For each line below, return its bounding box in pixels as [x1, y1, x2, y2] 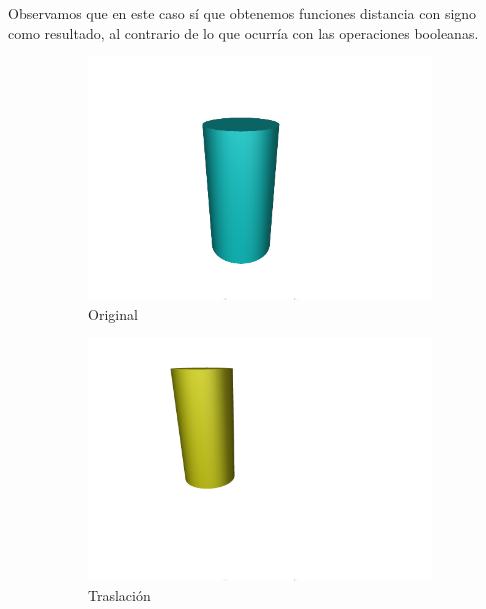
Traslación [88, 584, 151, 605]
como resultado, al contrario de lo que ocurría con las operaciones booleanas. [8, 22, 479, 43]
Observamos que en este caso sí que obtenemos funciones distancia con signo [8, 3, 477, 23]
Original [88, 303, 138, 324]
